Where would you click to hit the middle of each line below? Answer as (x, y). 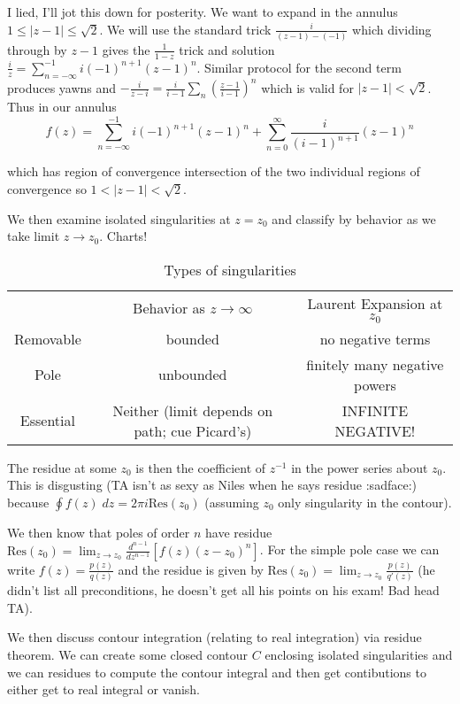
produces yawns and (62, 87)
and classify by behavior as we (354, 218)
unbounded (193, 375)
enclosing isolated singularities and (359, 654)
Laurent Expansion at (375, 303)
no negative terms (375, 338)
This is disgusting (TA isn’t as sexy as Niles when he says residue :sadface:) (212, 485)
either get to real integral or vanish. (104, 689)
